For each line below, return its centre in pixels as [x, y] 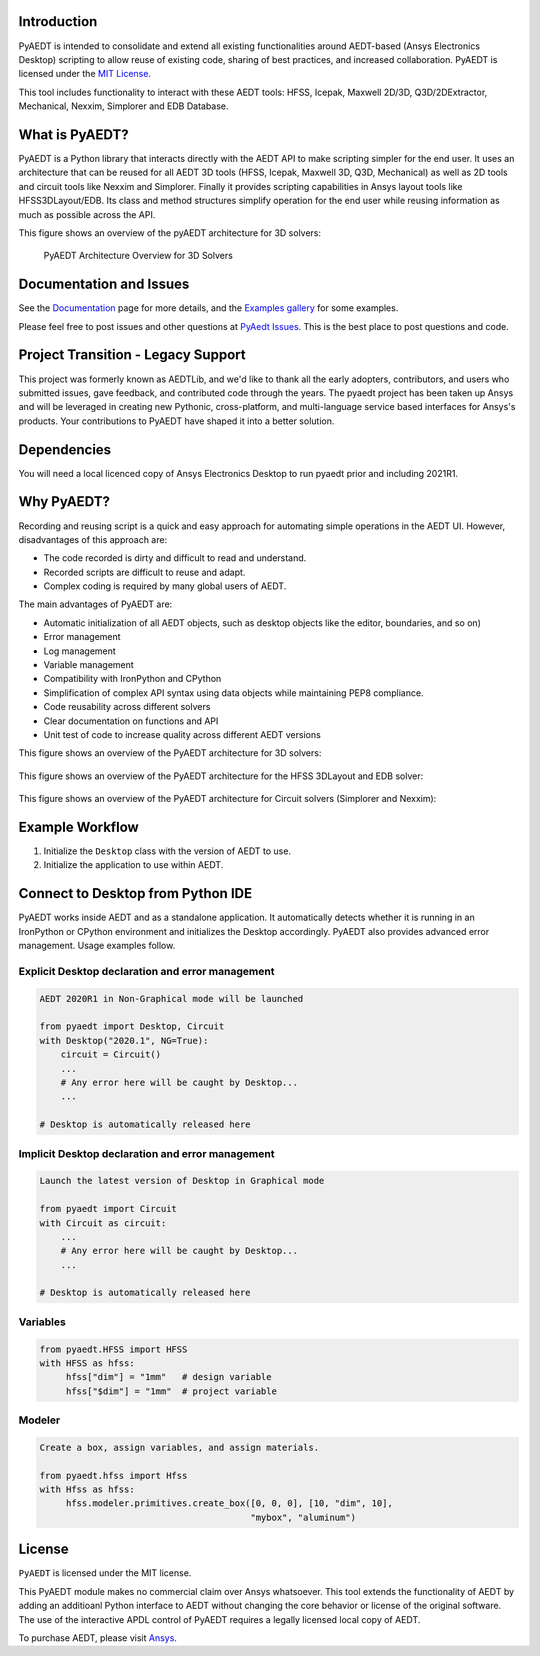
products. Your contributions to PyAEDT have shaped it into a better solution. [176, 421]
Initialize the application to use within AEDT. [133, 865]
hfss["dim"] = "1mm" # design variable [168, 1377]
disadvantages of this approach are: [93, 539]
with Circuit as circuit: [103, 1223]
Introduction [58, 21]
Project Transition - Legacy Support [132, 355]
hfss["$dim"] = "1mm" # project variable [171, 1391]
